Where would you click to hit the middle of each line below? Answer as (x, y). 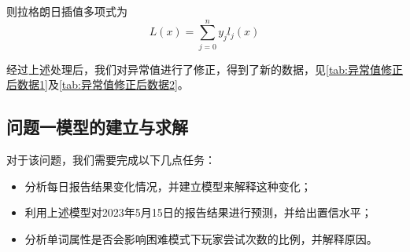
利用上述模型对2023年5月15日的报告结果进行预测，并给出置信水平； (198, 212)
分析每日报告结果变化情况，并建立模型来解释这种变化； (168, 186)
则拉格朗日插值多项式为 (67, 11)
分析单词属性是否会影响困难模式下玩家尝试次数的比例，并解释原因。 (201, 238)
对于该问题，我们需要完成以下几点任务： (111, 160)
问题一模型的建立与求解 (97, 127)
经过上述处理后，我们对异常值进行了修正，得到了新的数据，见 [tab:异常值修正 (205, 69)
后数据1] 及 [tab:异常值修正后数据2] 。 (98, 84)
